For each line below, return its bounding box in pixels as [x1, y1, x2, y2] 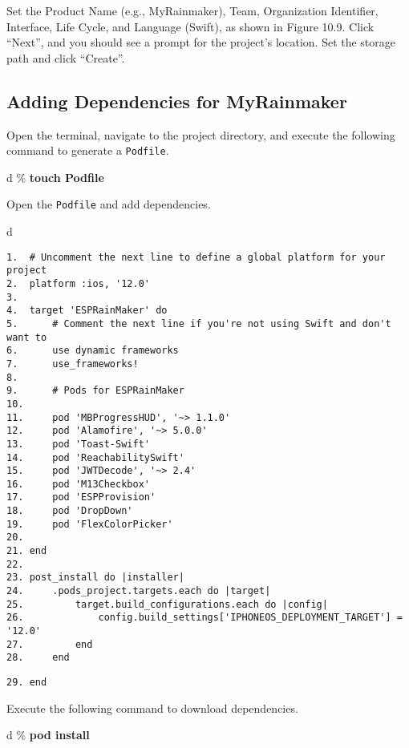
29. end [6, 677, 47, 689]
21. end [6, 545, 47, 557]
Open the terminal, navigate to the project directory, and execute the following [6, 126, 395, 143]
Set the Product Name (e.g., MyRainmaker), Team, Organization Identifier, [6, 2, 379, 18]
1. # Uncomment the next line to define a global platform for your [6, 251, 386, 263]
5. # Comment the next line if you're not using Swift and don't [6, 317, 391, 330]
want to [6, 331, 47, 343]
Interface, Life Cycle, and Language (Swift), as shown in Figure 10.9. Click [6, 18, 375, 34]
